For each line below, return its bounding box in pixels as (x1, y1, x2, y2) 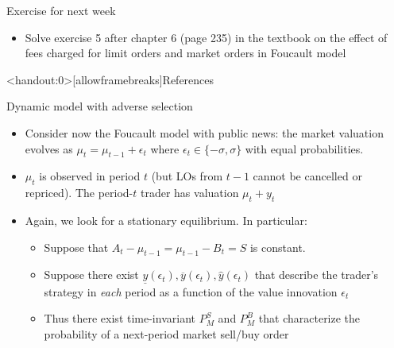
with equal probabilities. (245, 140, 364, 157)
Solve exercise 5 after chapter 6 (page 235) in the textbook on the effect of (25, 29, 388, 45)
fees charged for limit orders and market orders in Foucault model (25, 44, 346, 61)
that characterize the (258, 310, 361, 327)
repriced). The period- (25, 184, 133, 201)
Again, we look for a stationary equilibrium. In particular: (25, 211, 307, 228)
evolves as (25, 140, 73, 157)
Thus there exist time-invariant (44, 310, 195, 327)
